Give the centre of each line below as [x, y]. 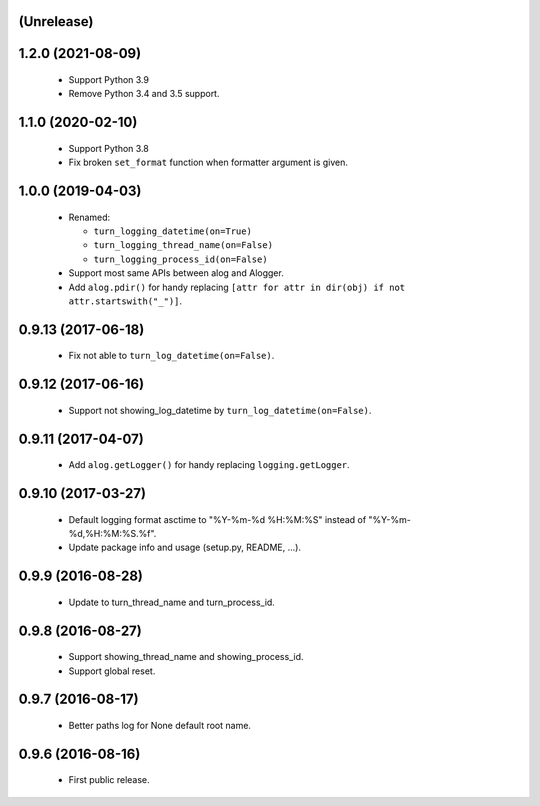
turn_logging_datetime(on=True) [172, 231]
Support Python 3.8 [108, 148]
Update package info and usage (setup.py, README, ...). [185, 547]
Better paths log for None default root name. [160, 725]
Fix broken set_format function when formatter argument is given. [208, 162]
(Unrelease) [56, 21]
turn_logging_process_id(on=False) [181, 259]
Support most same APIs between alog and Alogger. [176, 273]
